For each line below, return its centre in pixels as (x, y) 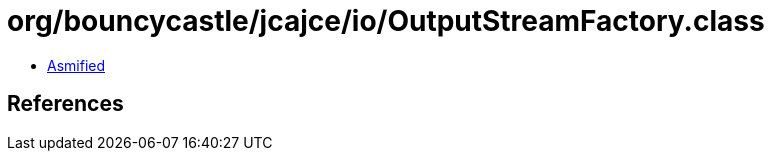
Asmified (76, 65)
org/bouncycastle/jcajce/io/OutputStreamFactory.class (386, 21)
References (65, 104)
